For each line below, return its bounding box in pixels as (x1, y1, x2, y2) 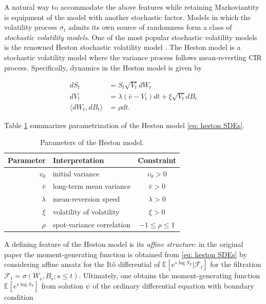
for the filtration (210, 259, 261, 270)
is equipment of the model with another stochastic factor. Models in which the (4, 11, 251, 22)
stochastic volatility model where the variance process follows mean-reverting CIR (4, 51, 262, 62)
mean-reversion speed (52, 193, 120, 204)
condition (4, 291, 33, 302)
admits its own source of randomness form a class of (68, 22, 232, 32)
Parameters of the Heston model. (40, 137, 144, 148)
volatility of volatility (52, 206, 120, 217)
